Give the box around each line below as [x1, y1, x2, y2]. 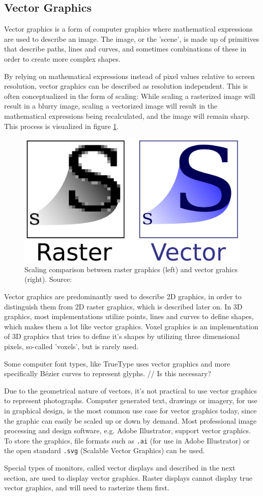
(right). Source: [24, 274, 72, 284]
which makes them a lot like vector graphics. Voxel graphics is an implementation [4, 321, 258, 331]
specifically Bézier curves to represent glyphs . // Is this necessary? [4, 368, 211, 379]
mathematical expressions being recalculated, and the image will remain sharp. [4, 110, 250, 121]
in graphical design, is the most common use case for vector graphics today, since [4, 405, 257, 415]
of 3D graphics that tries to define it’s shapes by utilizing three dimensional [4, 331, 240, 342]
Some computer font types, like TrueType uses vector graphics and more [4, 358, 230, 369]
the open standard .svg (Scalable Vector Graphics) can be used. [4, 445, 205, 456]
